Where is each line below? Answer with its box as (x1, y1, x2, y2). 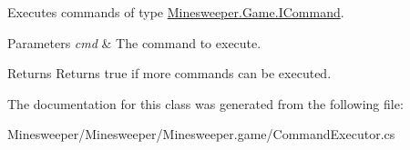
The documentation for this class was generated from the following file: (7, 94, 404, 113)
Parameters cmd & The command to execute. (7, 33, 261, 52)
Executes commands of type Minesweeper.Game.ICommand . (7, 3, 344, 21)
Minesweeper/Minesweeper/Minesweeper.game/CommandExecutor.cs (7, 125, 395, 144)
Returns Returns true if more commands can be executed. (7, 64, 332, 83)
